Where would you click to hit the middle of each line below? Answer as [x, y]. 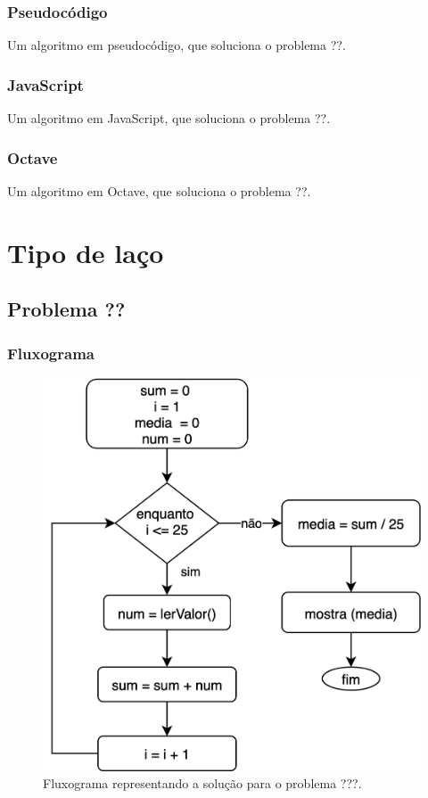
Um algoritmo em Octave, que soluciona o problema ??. [159, 190]
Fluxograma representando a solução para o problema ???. [202, 783]
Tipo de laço [86, 252]
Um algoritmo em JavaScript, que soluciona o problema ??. [169, 118]
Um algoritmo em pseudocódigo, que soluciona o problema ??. [177, 45]
